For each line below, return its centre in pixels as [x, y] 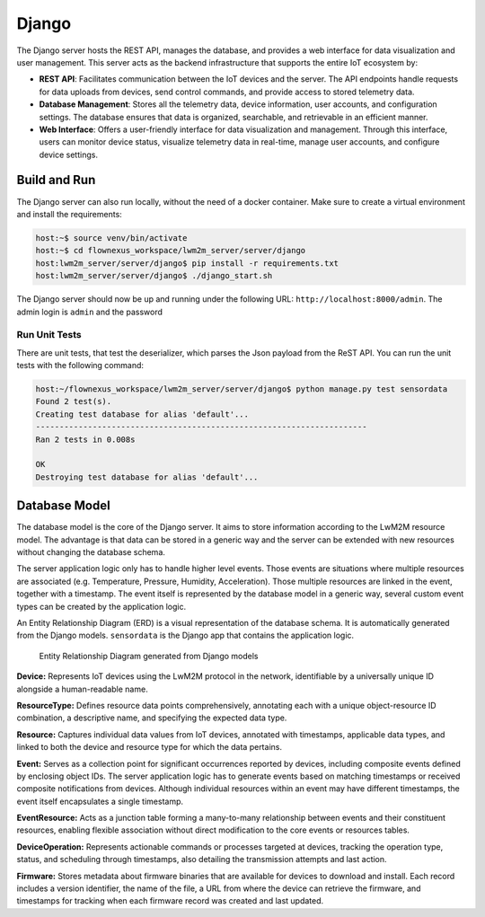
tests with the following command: [80, 366]
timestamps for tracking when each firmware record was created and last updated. [170, 901]
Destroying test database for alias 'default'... [147, 477]
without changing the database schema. [91, 552]
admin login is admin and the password [90, 312]
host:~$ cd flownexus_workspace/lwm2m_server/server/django [171, 251]
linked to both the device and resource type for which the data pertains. [150, 747]
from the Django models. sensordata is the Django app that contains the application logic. [185, 635]
